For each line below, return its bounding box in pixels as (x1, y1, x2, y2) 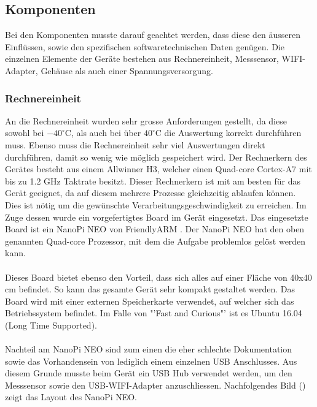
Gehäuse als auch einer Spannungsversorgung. (41, 64, 213, 77)
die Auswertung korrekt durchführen (164, 126, 302, 139)
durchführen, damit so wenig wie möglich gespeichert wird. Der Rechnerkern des (5, 150, 307, 163)
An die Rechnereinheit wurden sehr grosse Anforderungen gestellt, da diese (5, 114, 287, 127)
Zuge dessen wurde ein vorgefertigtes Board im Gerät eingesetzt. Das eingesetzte (5, 210, 308, 223)
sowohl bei (5, 126, 44, 139)
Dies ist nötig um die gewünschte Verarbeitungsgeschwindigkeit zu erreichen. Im (5, 198, 307, 211)
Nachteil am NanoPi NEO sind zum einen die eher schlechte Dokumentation (5, 343, 292, 356)
